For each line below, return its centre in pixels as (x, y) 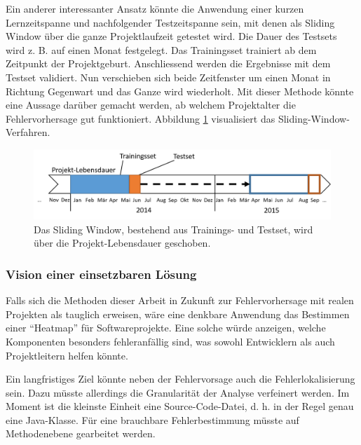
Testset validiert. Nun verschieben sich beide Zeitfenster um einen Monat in (168, 77)
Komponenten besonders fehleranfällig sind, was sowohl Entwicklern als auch (170, 341)
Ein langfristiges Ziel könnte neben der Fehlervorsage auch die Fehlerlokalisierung (180, 379)
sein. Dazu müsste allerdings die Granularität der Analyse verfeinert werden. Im (178, 392)
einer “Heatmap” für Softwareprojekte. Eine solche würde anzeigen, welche (166, 328)
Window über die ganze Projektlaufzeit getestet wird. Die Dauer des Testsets (171, 36)
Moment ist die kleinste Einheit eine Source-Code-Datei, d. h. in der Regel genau (180, 406)
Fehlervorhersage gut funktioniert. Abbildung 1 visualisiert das (141, 118)
